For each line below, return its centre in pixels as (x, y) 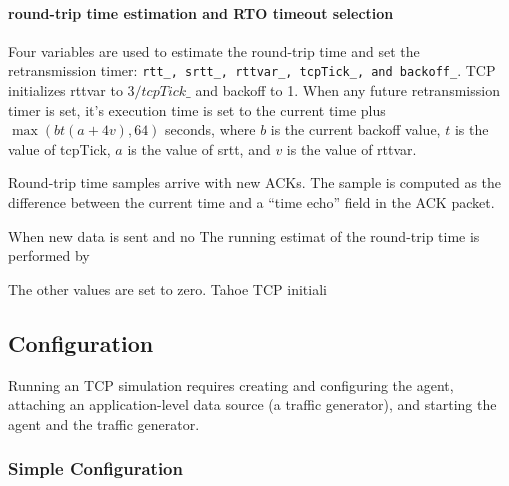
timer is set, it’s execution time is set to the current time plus (197, 109)
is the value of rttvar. (351, 148)
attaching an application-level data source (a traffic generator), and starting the (252, 404)
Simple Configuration (95, 468)
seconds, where (210, 129)
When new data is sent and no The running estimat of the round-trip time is (244, 235)
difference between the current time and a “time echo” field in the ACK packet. (251, 202)
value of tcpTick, (59, 148)
